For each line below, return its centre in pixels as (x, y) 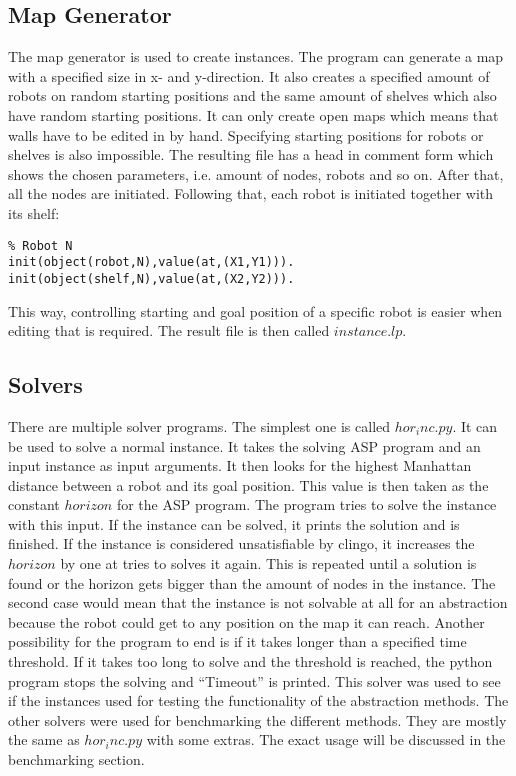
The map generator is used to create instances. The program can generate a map (256, 56)
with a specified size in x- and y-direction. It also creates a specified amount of (249, 75)
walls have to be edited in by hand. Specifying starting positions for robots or (246, 134)
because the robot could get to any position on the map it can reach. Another (246, 621)
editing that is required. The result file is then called (169, 330)
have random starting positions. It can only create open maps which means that (253, 114)
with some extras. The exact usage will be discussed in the (326, 739)
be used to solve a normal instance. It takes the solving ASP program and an (244, 445)
